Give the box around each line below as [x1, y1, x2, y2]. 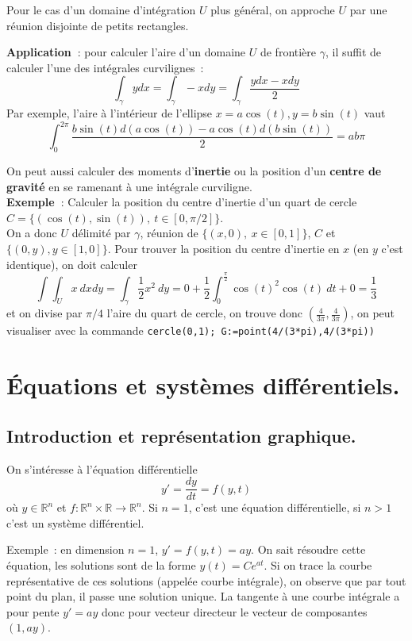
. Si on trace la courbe [264, 557, 372, 574]
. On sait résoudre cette [251, 541, 366, 558]
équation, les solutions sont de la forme [6, 557, 196, 574]
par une [349, 2, 387, 17]
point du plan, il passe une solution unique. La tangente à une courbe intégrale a [6, 588, 400, 605]
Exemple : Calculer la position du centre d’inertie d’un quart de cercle [6, 194, 357, 210]
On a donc [6, 225, 57, 241]
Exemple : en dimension [6, 541, 125, 558]
